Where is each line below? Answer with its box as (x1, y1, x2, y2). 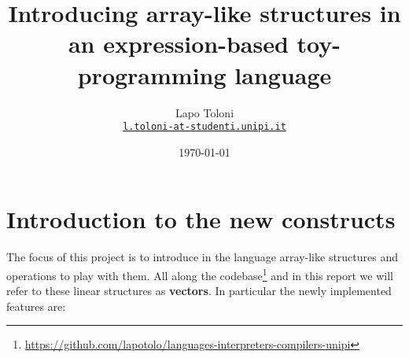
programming (77, 58, 227, 90)
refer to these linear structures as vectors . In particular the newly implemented (6, 282, 392, 299)
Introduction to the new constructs (6, 203, 396, 235)
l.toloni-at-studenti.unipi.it (123, 121, 286, 133)
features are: (6, 297, 66, 314)
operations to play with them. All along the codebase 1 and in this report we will (6, 264, 393, 283)
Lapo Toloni (175, 104, 234, 120)
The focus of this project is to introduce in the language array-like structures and (6, 249, 399, 265)
